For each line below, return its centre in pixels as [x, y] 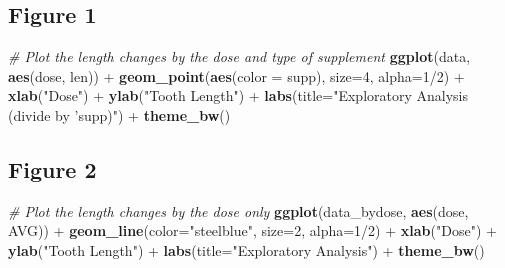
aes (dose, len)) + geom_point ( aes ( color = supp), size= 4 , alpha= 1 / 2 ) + [236, 75]
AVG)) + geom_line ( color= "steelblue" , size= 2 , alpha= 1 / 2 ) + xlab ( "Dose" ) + [252, 230]
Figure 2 [52, 168]
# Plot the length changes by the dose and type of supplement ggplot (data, [239, 56]
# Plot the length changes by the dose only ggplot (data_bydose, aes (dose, [238, 210]
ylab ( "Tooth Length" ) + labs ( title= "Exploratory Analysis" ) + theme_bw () [246, 249]
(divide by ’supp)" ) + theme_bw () [119, 114]
